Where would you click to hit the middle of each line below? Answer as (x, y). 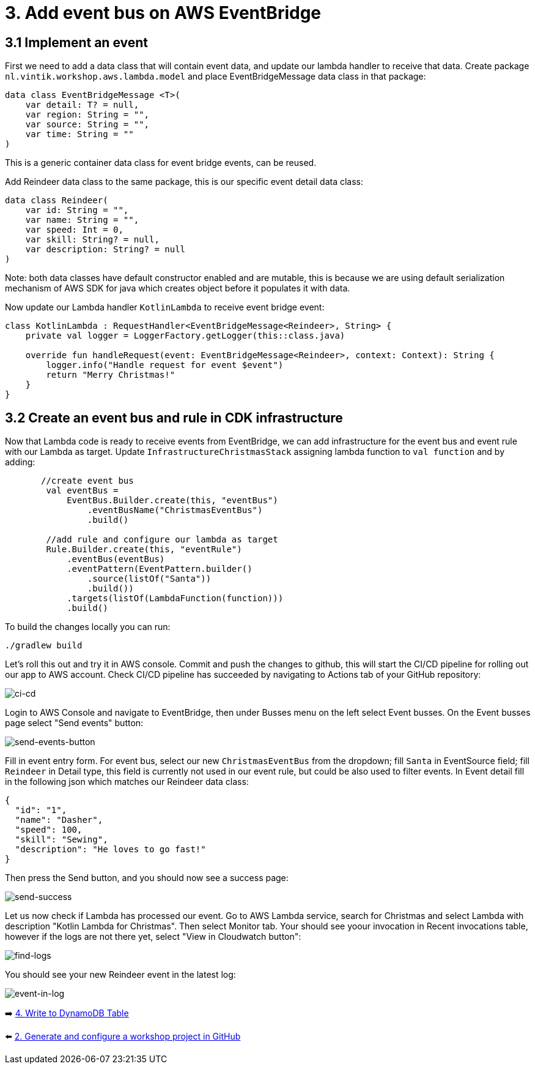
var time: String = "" (79, 134)
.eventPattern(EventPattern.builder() (160, 569)
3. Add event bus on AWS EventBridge (163, 13)
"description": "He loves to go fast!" (110, 850)
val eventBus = (82, 491)
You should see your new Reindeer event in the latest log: (120, 975)
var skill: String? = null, (92, 240)
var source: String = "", (87, 125)
